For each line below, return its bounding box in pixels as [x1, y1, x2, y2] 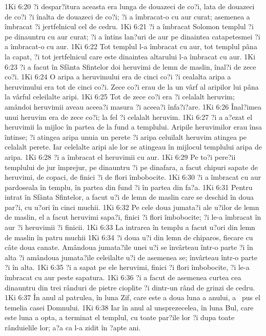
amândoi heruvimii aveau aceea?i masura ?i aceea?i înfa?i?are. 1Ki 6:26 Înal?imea [5, 101, 262, 112]
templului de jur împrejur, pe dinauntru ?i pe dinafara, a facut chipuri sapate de [5, 161, 258, 172]
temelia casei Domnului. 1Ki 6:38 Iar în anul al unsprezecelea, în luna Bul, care [5, 302, 254, 312]
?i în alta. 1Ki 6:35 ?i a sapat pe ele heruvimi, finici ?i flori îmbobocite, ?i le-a [5, 262, 250, 272]
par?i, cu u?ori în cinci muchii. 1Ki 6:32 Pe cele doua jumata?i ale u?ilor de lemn [5, 201, 259, 212]
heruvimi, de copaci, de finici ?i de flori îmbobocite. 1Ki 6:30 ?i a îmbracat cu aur [5, 172, 261, 182]
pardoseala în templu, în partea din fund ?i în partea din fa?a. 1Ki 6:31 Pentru [5, 181, 253, 192]
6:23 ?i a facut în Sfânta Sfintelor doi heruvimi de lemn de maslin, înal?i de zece [5, 61, 256, 72]
